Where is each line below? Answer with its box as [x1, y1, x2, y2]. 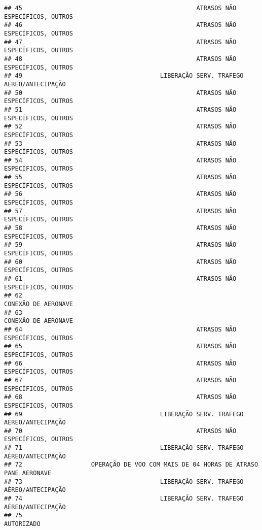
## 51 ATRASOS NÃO [4, 106, 237, 113]
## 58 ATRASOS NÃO [4, 224, 237, 232]
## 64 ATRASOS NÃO [4, 325, 237, 333]
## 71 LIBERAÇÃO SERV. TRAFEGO [4, 444, 244, 452]
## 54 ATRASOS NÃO [4, 156, 237, 164]
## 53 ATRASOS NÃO [4, 140, 237, 147]
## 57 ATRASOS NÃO [4, 207, 237, 215]
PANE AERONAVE [4, 470, 52, 477]
